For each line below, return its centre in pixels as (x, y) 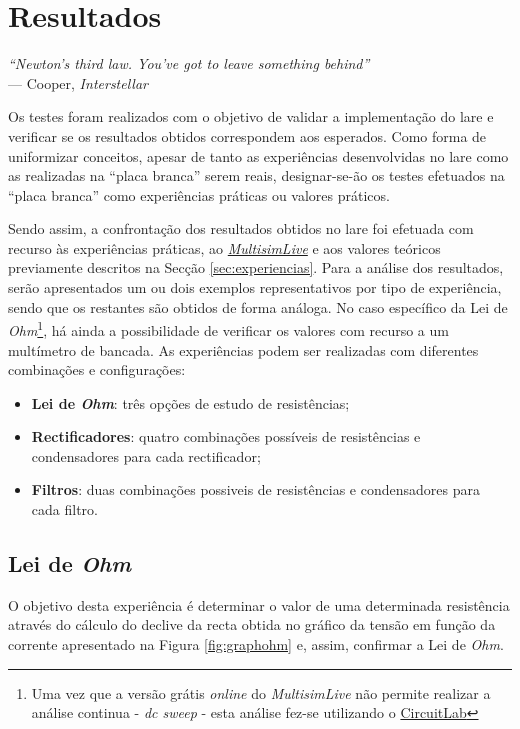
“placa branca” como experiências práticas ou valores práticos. (199, 194)
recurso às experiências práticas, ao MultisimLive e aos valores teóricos (224, 247)
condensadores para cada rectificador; (146, 455)
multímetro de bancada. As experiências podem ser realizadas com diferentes (243, 349)
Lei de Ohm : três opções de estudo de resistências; (190, 402)
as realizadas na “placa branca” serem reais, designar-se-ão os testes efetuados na (256, 175)
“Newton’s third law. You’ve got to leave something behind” (189, 63)
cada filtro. (64, 509)
